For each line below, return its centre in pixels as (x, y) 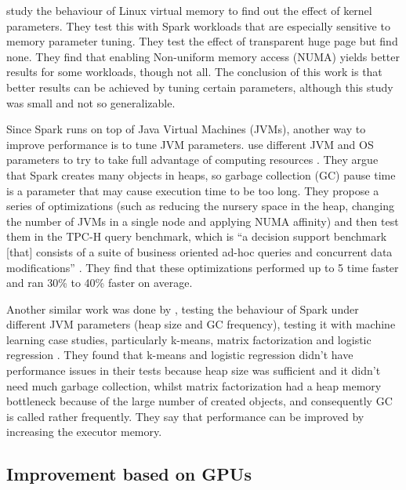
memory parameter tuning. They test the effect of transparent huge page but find (202, 41)
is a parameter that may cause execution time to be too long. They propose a (193, 190)
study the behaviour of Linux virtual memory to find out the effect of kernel (189, 10)
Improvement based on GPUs (129, 474)
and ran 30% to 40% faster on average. (100, 283)
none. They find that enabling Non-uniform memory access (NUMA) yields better (203, 56)
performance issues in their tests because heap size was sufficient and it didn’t (194, 370)
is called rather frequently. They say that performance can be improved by (185, 416)
